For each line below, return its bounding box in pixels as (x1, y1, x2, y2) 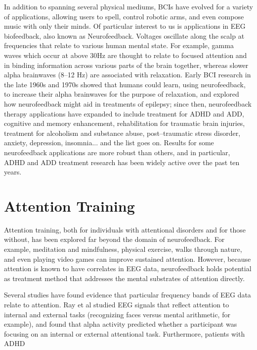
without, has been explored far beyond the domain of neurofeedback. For (4, 234, 225, 244)
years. (4, 167, 22, 177)
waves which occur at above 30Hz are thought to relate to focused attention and (4, 50, 247, 60)
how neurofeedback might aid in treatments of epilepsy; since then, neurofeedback (4, 98, 252, 109)
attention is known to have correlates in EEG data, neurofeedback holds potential (4, 263, 252, 274)
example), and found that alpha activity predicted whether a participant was (4, 319, 237, 329)
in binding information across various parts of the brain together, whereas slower (4, 59, 249, 70)
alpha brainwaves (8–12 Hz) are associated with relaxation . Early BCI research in (4, 69, 251, 80)
